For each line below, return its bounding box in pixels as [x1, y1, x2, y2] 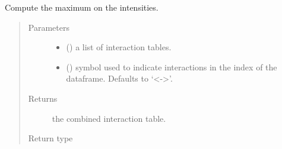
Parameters [28, 21, 69, 33]
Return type [28, 132, 73, 144]
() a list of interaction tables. [66, 41, 172, 53]
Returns [28, 92, 58, 104]
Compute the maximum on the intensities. [5, 1, 159, 13]
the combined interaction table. [52, 112, 166, 124]
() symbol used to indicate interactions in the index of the [66, 60, 277, 73]
